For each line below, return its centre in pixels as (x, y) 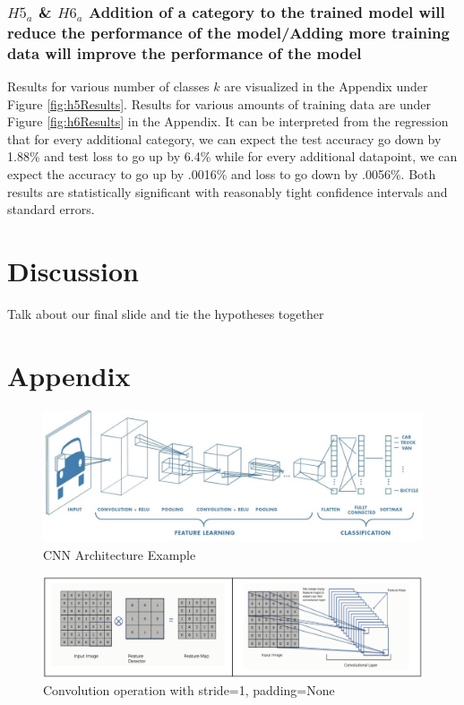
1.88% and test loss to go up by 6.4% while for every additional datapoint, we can (232, 156)
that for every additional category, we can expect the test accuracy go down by (224, 138)
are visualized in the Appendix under (326, 86)
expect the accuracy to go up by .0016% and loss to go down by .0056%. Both (222, 174)
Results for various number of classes (108, 86)
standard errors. (51, 209)
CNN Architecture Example (120, 554)
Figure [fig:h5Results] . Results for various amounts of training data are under (219, 103)
